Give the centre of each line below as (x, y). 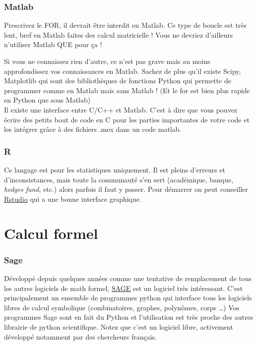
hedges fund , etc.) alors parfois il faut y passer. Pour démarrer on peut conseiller (126, 189)
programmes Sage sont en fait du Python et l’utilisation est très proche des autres (129, 317)
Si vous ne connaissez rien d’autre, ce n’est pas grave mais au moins (107, 61)
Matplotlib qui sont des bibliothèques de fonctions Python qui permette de (118, 81)
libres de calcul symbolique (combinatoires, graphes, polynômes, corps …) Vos (122, 307)
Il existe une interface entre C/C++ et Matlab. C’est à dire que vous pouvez (121, 109)
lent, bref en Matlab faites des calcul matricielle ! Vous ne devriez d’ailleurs (119, 34)
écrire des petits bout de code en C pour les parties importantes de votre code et (127, 119)
